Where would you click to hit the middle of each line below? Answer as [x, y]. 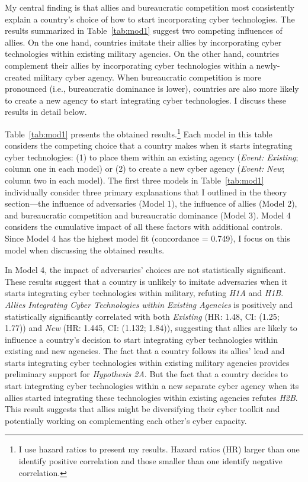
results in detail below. [46, 112]
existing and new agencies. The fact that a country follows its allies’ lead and [145, 351]
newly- [268, 65]
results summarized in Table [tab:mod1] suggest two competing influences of [144, 30]
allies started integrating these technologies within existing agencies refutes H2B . [151, 397]
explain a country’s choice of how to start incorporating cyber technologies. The [150, 19]
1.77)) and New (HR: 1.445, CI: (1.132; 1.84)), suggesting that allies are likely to [151, 328]
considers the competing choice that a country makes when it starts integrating [149, 145]
